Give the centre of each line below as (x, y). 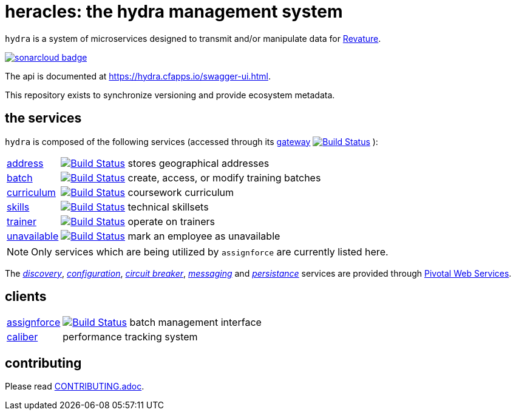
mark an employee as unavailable (204, 236)
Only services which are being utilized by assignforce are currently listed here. (210, 251)
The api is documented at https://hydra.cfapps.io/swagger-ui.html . (138, 76)
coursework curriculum (181, 192)
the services (43, 118)
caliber (22, 337)
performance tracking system (130, 337)
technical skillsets (168, 207)
